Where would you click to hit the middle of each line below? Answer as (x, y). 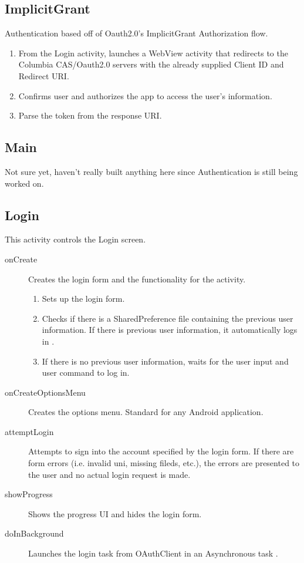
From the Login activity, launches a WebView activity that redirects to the (153, 53)
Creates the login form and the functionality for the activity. (137, 279)
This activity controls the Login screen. (75, 239)
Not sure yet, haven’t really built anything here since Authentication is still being (151, 171)
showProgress (29, 494)
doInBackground (34, 533)
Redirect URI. (44, 75)
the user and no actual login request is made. (109, 474)
